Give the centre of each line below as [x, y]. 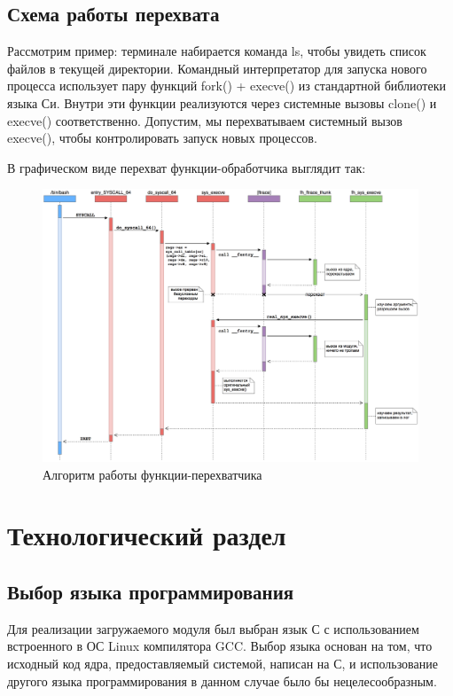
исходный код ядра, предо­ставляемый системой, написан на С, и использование [223, 663]
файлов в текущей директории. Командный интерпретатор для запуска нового [217, 68]
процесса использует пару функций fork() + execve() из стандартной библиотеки [226, 86]
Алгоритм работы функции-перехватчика [152, 474]
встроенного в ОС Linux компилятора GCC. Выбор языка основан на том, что [220, 646]
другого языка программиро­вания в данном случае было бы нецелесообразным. [222, 680]
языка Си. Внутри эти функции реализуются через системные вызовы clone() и [222, 102]
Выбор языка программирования [151, 591]
